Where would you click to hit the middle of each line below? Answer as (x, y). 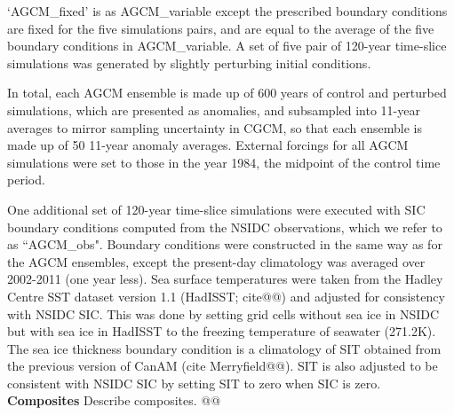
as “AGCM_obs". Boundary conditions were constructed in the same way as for (225, 244)
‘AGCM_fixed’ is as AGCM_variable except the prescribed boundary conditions (227, 11)
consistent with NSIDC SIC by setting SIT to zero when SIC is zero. (194, 383)
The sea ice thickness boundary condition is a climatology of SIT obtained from (224, 348)
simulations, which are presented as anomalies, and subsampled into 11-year (214, 110)
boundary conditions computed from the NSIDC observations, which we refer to (225, 227)
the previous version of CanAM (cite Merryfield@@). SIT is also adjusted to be (223, 366)
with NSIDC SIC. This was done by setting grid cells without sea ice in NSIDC (223, 313)
